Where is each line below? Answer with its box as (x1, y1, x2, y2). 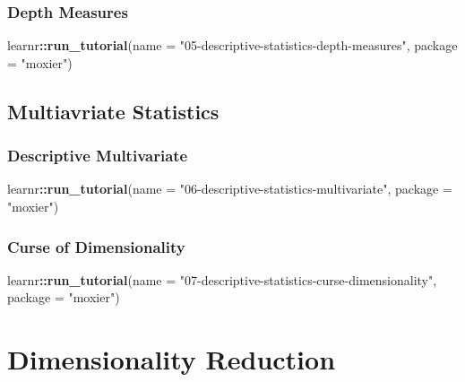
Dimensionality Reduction (7, 341, 336, 378)
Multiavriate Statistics (7, 97, 220, 125)
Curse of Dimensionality (7, 235, 185, 257)
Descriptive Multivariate (7, 144, 188, 167)
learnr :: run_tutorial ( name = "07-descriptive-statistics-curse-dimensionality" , (7, 270, 437, 289)
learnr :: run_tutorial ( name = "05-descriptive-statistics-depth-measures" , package (7, 36, 458, 55)
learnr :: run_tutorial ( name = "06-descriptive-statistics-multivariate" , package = (7, 179, 452, 198)
